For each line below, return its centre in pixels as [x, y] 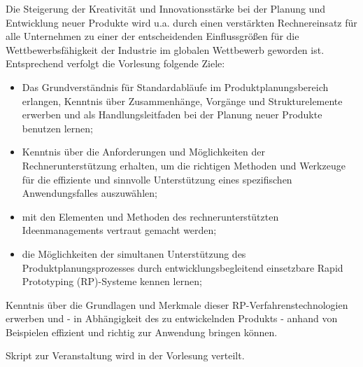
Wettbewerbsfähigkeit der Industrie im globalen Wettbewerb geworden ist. [165, 49]
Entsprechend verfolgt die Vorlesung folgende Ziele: [115, 63]
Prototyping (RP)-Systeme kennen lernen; [112, 281]
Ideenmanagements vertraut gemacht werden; [119, 230]
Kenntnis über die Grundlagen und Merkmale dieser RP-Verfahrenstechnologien [177, 304]
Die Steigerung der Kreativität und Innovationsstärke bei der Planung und [165, 8]
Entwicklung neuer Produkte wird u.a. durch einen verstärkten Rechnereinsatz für [181, 22]
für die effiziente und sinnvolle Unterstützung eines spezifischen [157, 179]
